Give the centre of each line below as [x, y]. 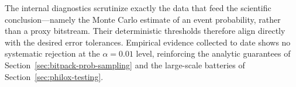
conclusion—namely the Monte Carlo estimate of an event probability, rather [143, 19]
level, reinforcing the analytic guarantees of [213, 53]
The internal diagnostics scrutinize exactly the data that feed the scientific [138, 8]
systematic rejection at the [52, 53]
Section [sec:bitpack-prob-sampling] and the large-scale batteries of [125, 65]
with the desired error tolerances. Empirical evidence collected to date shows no [148, 42]
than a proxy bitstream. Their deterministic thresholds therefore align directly [145, 31]
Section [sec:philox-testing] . [54, 76]
